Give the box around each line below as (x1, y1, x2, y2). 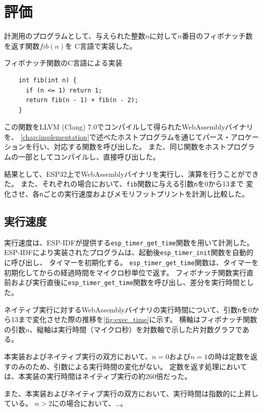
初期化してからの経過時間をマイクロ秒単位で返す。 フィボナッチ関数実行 (4, 267, 247, 277)
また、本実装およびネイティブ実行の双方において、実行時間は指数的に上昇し (4, 388, 258, 398)
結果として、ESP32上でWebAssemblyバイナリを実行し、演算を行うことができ (4, 168, 259, 179)
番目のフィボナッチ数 (181, 30, 253, 41)
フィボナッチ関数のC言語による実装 (4, 57, 123, 68)
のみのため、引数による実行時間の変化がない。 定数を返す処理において (11, 361, 247, 371)
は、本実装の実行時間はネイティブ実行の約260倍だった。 (4, 371, 192, 382)
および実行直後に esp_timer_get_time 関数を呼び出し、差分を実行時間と (11, 277, 247, 288)
